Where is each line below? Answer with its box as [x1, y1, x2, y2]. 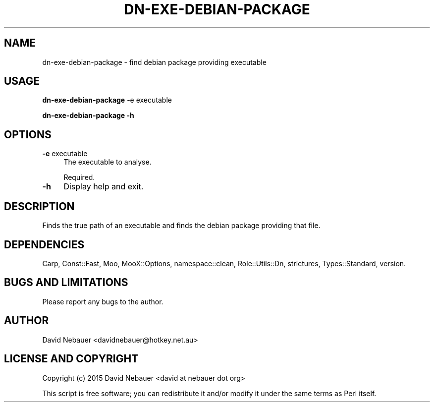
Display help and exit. [63, 181, 144, 192]
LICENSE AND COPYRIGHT [4, 352, 139, 365]
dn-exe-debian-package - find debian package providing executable [42, 58, 267, 66]
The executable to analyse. [63, 158, 152, 167]
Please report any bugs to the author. [42, 297, 163, 306]
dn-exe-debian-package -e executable [42, 96, 172, 105]
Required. [63, 173, 95, 182]
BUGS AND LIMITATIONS [4, 276, 128, 289]
